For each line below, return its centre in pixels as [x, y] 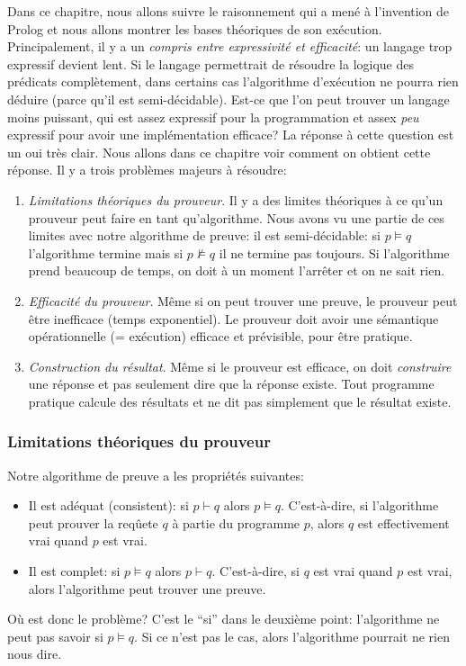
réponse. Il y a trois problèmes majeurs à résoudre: [147, 170]
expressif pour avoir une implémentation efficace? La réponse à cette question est [231, 135]
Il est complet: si [74, 571]
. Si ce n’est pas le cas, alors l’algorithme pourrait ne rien [292, 636]
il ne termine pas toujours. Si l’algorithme [334, 252]
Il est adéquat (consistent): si [108, 505]
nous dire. [35, 654]
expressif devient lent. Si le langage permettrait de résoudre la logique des [211, 63]
